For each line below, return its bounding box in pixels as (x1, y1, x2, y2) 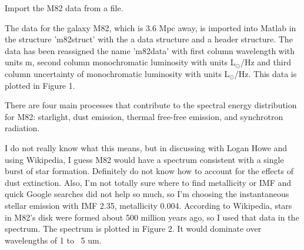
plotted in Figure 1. (5, 79, 75, 91)
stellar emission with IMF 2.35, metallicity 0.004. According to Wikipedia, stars (5, 199, 292, 211)
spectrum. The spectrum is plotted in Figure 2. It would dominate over (5, 222, 262, 235)
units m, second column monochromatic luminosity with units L (5, 56, 236, 68)
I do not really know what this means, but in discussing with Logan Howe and (5, 141, 288, 154)
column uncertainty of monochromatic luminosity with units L (5, 67, 230, 79)
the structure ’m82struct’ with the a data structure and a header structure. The (5, 33, 293, 45)
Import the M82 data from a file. (5, 2, 123, 14)
